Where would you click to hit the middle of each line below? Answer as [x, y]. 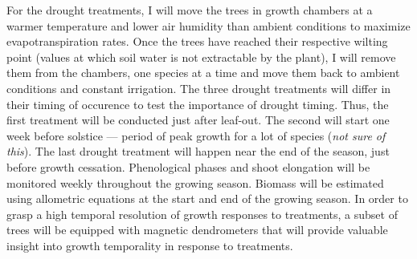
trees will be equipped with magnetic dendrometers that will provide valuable [197, 230]
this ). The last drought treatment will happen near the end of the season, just [198, 151]
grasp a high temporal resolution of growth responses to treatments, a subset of [202, 214]
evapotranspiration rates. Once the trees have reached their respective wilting [197, 41]
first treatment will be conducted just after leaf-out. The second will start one [198, 120]
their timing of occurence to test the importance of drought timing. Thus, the [198, 104]
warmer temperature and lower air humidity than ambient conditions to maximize [208, 25]
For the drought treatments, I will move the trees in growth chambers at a [190, 10]
